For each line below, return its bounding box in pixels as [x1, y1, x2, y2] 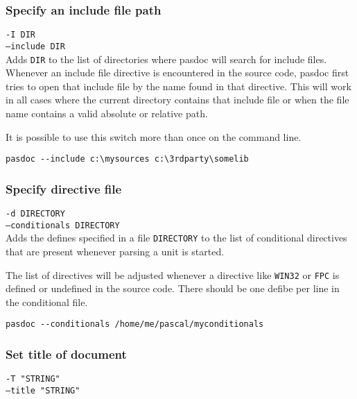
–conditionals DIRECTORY [6, 220, 120, 230]
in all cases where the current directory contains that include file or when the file [6, 92, 349, 107]
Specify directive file [6, 180, 122, 197]
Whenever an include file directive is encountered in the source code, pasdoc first [6, 65, 349, 80]
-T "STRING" [6, 374, 60, 384]
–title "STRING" [6, 385, 80, 396]
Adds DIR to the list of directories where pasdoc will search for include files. [6, 51, 327, 66]
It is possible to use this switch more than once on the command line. [6, 129, 302, 144]
